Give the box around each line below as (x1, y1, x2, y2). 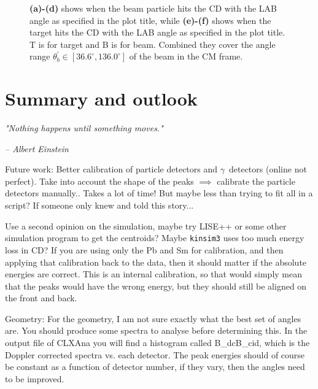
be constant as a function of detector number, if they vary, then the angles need (5, 360, 305, 373)
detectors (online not (228, 163, 307, 175)
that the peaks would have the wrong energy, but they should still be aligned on (5, 279, 307, 292)
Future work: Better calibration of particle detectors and (5, 163, 218, 175)
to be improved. (5, 372, 64, 385)
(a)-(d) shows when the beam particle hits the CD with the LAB (29, 2, 277, 14)
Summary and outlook (5, 86, 198, 111)
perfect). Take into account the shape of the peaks (5, 174, 194, 187)
